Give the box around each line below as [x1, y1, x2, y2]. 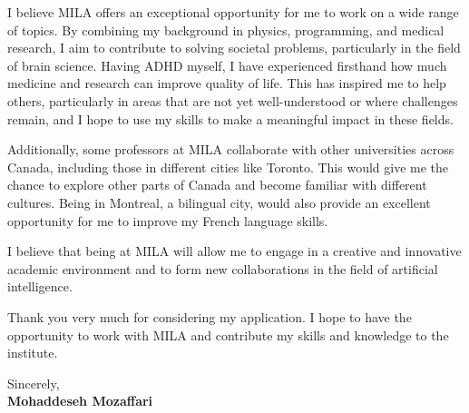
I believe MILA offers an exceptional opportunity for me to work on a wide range [7, 3, 459, 21]
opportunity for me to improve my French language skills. [7, 211, 328, 230]
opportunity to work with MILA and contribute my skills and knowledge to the [7, 325, 449, 344]
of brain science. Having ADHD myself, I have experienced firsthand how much [7, 55, 447, 74]
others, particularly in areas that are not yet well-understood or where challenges [7, 91, 458, 110]
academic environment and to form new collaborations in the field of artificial [7, 259, 438, 278]
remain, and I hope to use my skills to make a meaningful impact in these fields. [7, 109, 454, 128]
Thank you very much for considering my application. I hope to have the [7, 307, 412, 326]
